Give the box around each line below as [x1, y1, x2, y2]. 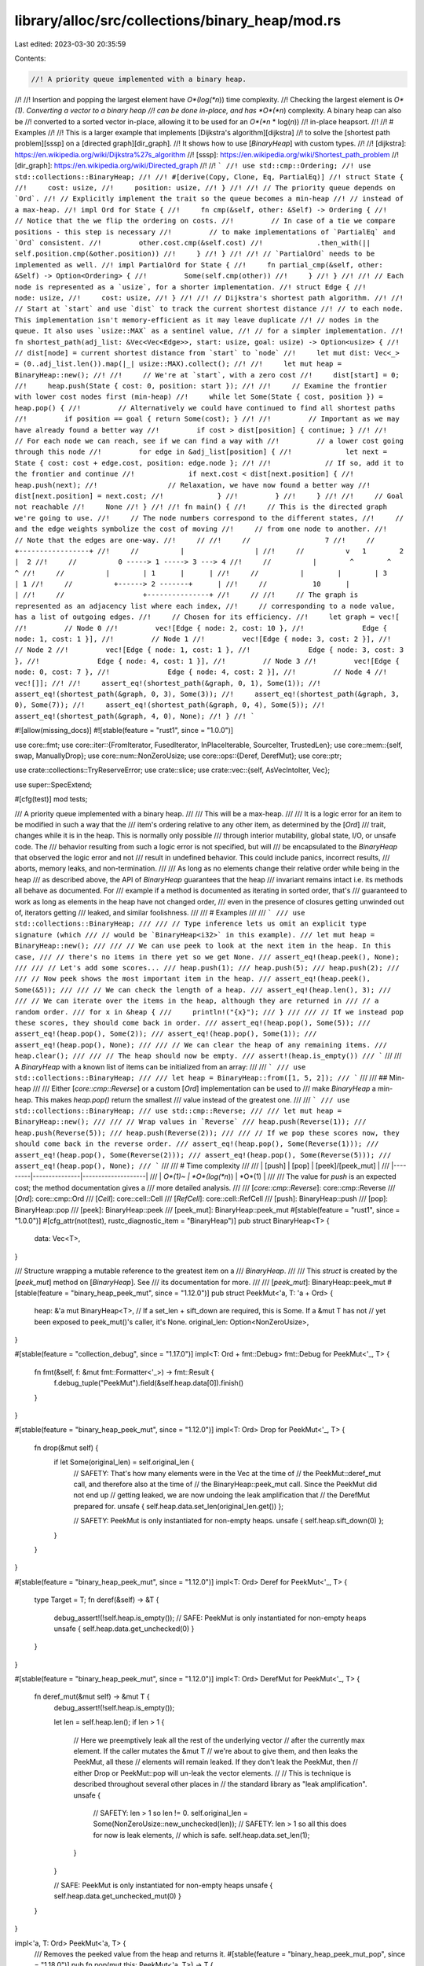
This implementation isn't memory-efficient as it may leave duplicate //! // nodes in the [14, 315, 379, 324]
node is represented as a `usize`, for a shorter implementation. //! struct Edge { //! [14, 282, 367, 291]
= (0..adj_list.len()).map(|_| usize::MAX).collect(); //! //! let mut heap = [14, 359, 342, 369]
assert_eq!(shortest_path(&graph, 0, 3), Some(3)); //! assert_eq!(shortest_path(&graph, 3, [14, 690, 400, 698]
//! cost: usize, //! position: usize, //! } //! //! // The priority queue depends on [14, 183, 396, 193]
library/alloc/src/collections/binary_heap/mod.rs [14, 12, 342, 29]
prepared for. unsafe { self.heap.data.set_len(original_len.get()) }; [73, 1501, 284, 1511]
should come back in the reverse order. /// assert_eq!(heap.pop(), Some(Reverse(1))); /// [14, 1139, 379, 1148]
